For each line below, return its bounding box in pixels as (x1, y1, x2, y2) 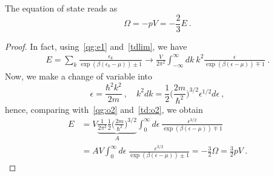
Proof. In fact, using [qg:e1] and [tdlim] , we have (5, 39, 187, 52)
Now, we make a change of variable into (5, 70, 153, 83)
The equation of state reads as (5, 2, 118, 14)
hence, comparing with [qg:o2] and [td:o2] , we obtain (5, 103, 203, 115)
